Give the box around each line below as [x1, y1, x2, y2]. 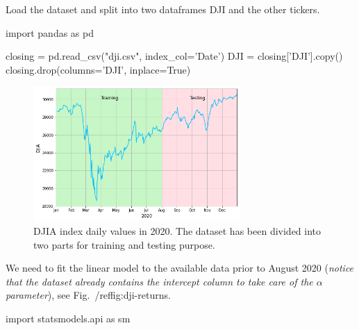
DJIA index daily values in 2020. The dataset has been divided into [33, 224, 322, 238]
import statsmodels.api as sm [6, 311, 131, 325]
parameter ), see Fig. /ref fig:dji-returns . [6, 288, 171, 302]
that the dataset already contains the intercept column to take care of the [6, 274, 313, 288]
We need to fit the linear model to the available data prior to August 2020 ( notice [6, 261, 354, 275]
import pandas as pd [6, 25, 94, 40]
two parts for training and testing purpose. [33, 237, 215, 251]
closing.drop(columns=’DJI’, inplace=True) [6, 62, 191, 76]
